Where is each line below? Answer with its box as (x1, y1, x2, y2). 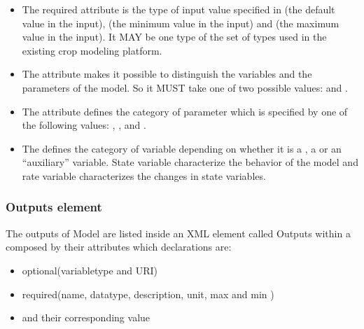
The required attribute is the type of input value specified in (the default (22, 2, 335, 16)
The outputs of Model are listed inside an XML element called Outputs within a (6, 225, 351, 240)
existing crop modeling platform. (22, 43, 162, 57)
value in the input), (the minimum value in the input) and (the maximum (22, 15, 339, 30)
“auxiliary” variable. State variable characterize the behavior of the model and (22, 155, 358, 169)
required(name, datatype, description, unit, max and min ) (22, 286, 274, 301)
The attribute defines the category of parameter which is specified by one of (22, 104, 348, 118)
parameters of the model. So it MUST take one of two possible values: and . (22, 80, 348, 94)
